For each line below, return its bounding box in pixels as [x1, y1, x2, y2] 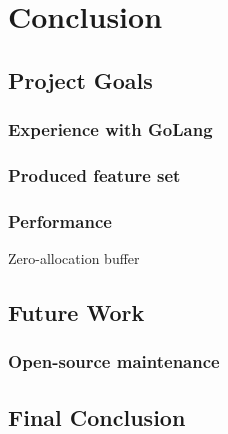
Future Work [8, 297, 145, 328]
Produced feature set [8, 162, 181, 187]
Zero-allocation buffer [8, 248, 140, 269]
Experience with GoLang [8, 117, 213, 142]
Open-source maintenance [8, 349, 220, 374]
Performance [8, 208, 112, 233]
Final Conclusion [8, 401, 186, 432]
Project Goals [8, 64, 153, 95]
